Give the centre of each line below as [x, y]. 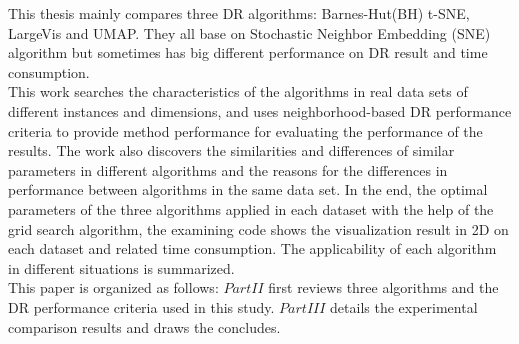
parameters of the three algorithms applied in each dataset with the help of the [251, 208]
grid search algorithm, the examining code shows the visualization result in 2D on [258, 228]
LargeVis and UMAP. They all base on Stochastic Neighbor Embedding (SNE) [249, 32]
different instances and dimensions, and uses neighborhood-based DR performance [260, 110]
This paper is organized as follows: [113, 287]
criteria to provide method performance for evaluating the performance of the [245, 130]
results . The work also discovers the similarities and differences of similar [231, 150]
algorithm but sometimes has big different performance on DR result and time [248, 52]
